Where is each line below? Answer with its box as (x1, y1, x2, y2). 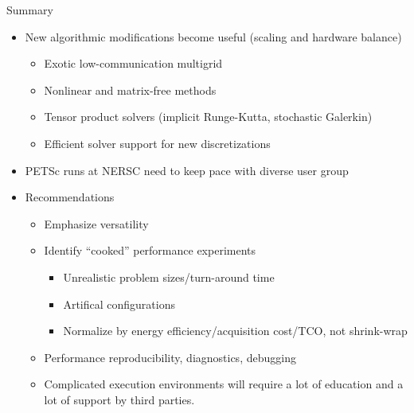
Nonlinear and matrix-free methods (44, 81, 217, 98)
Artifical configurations (63, 295, 175, 312)
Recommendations (25, 189, 115, 205)
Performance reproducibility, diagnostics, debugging (44, 349, 296, 365)
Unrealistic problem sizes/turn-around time (63, 268, 275, 285)
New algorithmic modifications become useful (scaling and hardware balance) (25, 28, 402, 45)
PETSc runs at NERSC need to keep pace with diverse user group (25, 162, 349, 178)
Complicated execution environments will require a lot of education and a (44, 376, 404, 392)
